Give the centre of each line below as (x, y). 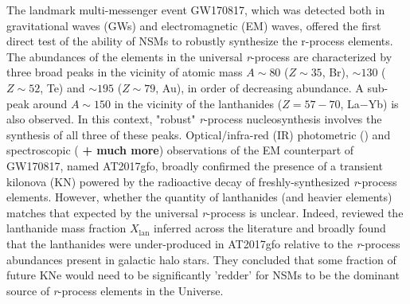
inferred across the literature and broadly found (270, 228)
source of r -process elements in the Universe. (115, 290)
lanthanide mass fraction (66, 228)
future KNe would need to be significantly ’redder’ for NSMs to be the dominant (203, 275)
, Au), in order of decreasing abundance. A (260, 87)
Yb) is (383, 103)
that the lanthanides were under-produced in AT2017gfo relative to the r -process (203, 243)
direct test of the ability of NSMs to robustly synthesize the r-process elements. (200, 41)
